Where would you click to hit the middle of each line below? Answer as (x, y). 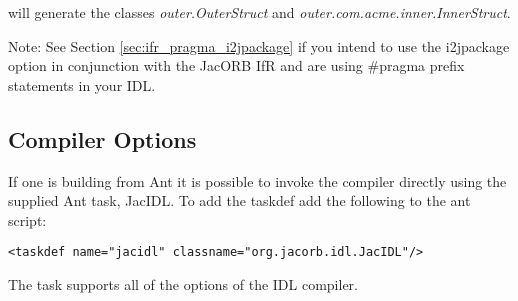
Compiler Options (102, 138)
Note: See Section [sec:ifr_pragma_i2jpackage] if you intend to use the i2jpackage (259, 45)
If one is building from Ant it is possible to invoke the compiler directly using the (257, 180)
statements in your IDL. (82, 84)
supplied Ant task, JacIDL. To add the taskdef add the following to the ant (239, 200)
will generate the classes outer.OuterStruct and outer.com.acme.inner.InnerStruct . (259, 12)
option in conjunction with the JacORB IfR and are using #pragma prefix (236, 65)
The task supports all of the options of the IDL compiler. (183, 284)
